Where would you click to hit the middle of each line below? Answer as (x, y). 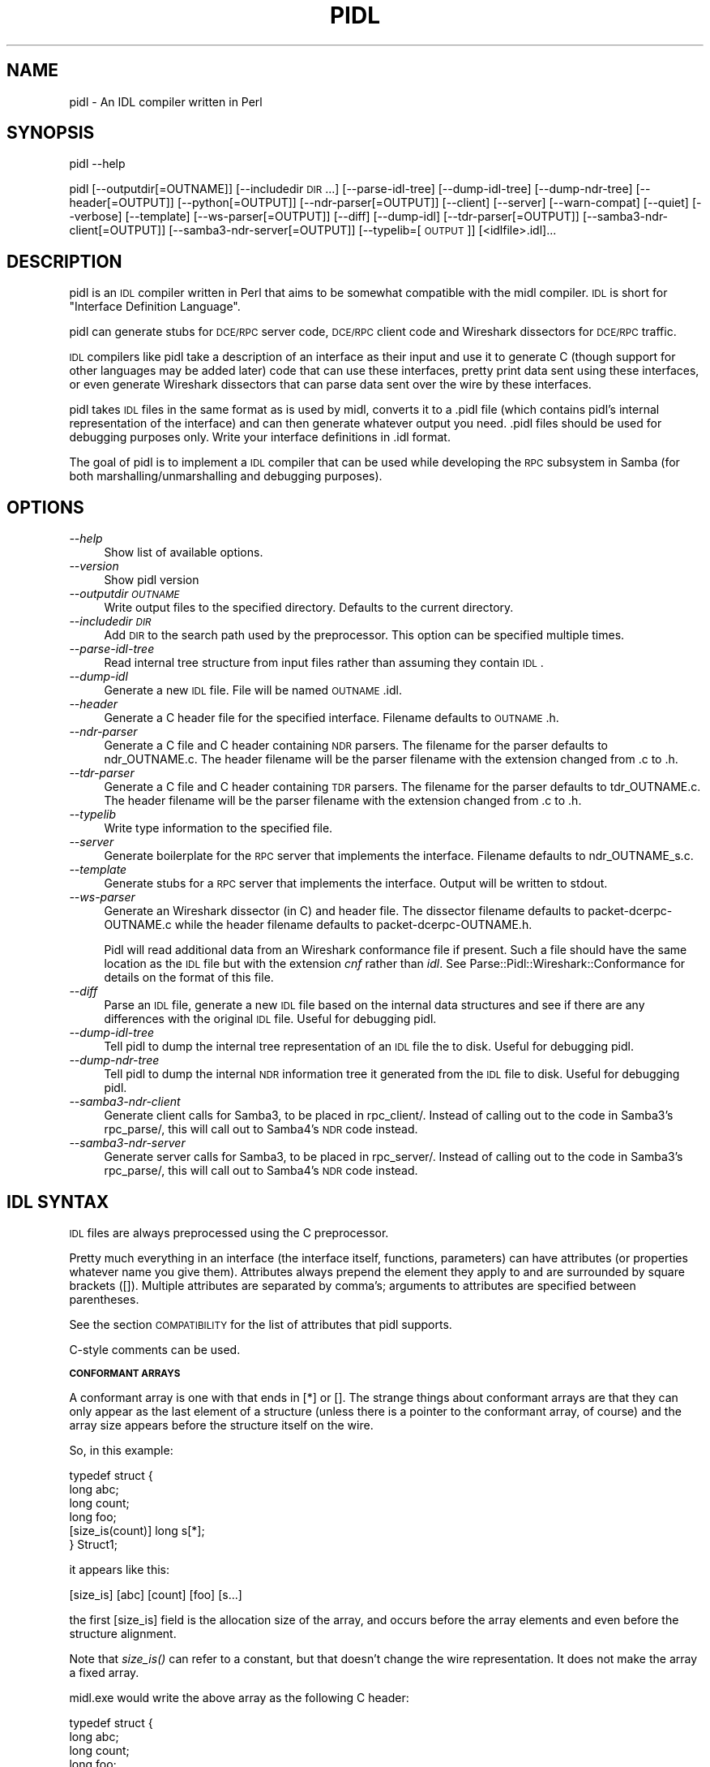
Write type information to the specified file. (218, 828)
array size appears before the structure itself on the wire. (221, 1425)
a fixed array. (104, 1672)
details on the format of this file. (189, 978)
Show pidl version (152, 580)
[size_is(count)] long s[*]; (137, 1530)
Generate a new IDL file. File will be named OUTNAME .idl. (253, 690)
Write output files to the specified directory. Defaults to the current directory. (309, 608)
